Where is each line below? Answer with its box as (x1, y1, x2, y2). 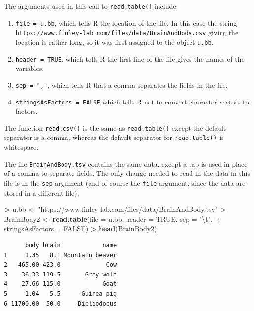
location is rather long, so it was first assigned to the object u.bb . (15, 36, 214, 47)
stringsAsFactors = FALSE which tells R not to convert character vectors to (15, 96, 249, 106)
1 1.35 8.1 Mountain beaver (4, 251, 117, 259)
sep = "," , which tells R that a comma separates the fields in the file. (15, 79, 228, 90)
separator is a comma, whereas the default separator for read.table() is (4, 132, 224, 142)
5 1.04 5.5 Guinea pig (4, 290, 117, 297)
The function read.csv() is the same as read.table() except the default (4, 122, 226, 133)
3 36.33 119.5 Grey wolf (4, 271, 117, 278)
